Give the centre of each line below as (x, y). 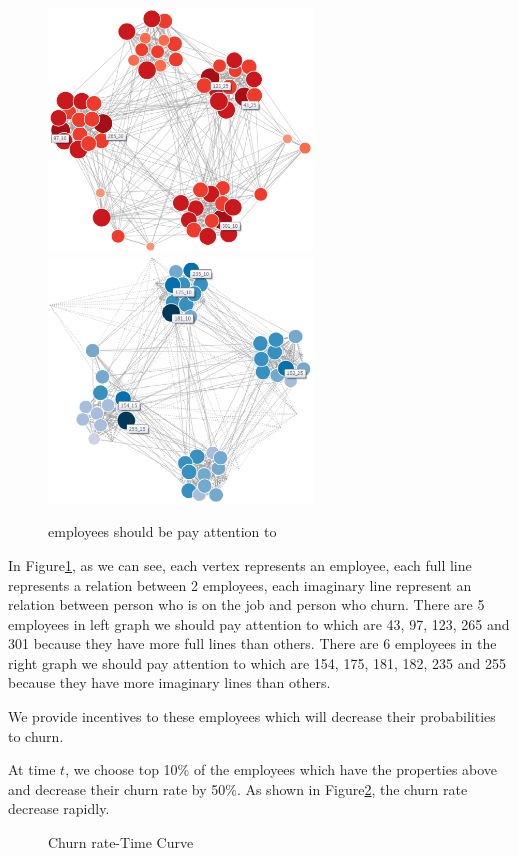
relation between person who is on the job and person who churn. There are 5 (246, 604)
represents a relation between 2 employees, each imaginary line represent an (240, 584)
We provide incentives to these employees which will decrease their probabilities (252, 716)
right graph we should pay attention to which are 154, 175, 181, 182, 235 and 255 (257, 662)
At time (32, 769)
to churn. (36, 735)
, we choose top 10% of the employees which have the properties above (281, 769)
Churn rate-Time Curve (121, 842)
